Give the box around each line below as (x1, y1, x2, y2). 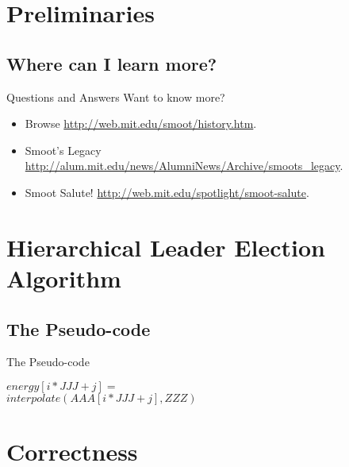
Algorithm (6, 261, 121, 294)
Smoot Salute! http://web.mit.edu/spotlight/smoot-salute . (25, 183, 309, 200)
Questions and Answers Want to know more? (6, 88, 225, 105)
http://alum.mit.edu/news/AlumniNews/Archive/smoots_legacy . (25, 157, 343, 174)
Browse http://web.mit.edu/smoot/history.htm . (25, 115, 257, 132)
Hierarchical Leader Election (6, 230, 325, 263)
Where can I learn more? (6, 51, 217, 75)
